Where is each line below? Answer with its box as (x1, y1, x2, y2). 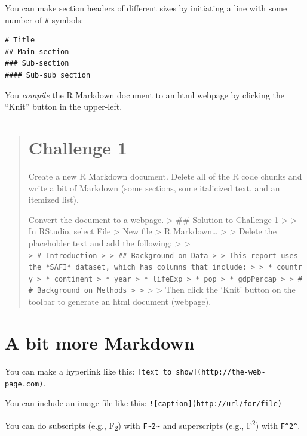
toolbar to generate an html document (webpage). (28, 295, 211, 308)
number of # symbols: (5, 13, 84, 26)
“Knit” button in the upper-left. (5, 100, 122, 113)
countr (277, 263, 302, 272)
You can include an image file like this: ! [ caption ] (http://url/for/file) (5, 397, 282, 409)
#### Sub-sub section (5, 71, 91, 80)
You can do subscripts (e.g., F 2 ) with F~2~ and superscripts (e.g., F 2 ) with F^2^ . (5, 417, 300, 433)
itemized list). (28, 193, 79, 206)
